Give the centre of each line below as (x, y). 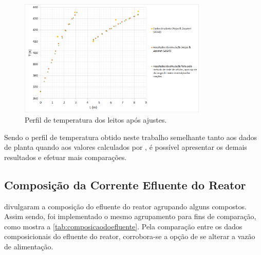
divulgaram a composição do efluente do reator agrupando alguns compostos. (125, 206)
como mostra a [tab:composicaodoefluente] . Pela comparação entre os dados (123, 226)
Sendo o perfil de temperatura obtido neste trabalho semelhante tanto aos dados (131, 137)
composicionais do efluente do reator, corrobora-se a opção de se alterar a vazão (130, 236)
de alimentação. (29, 247)
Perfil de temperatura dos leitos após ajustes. (96, 120)
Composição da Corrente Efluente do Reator (125, 184)
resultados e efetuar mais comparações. (66, 157)
